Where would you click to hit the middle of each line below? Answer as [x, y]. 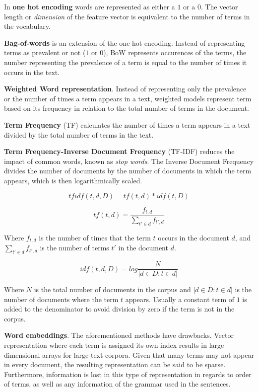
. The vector [219, 6]
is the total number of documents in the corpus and [112, 289]
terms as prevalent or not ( [45, 52]
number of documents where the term [61, 299]
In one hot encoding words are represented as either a [90, 6]
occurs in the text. [32, 72]
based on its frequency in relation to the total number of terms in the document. [127, 108]
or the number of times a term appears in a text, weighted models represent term [128, 98]
